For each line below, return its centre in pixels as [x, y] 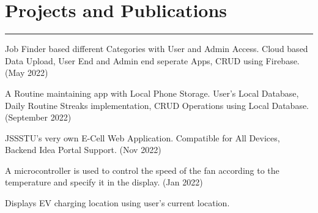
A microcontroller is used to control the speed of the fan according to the [142, 170]
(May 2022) [27, 73]
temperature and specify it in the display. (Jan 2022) [104, 182]
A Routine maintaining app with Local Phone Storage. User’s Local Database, [152, 93]
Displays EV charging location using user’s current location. [117, 203]
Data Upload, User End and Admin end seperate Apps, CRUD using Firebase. [152, 60]
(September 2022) [38, 117]
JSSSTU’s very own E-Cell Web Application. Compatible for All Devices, [142, 137]
